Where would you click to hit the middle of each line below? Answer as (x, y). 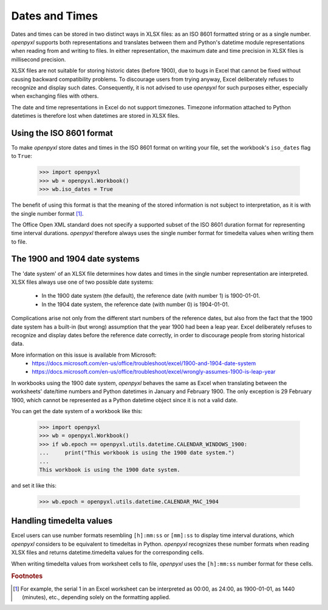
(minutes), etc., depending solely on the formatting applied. (96, 597)
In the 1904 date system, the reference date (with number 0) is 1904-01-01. (135, 304)
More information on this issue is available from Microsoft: (84, 355)
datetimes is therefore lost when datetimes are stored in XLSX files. (95, 116)
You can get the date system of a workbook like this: (77, 411)
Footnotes (27, 576)
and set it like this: (34, 485)
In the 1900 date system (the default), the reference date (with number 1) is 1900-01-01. (151, 296)
